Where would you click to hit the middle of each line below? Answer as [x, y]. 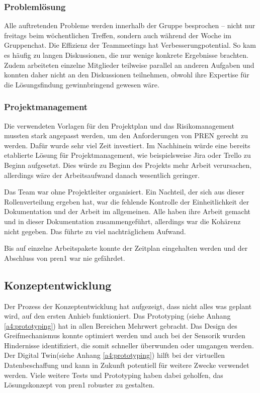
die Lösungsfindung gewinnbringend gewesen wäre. [82, 84]
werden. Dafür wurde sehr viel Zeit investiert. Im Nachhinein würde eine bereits [127, 145]
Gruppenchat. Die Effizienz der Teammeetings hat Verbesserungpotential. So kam [130, 45]
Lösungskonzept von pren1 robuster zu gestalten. [79, 385]
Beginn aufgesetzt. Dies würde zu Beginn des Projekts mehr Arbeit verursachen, [128, 165]
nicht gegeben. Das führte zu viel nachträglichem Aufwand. [95, 231]
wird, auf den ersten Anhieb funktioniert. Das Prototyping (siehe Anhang [117, 316]
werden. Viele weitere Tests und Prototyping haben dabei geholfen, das [114, 375]
